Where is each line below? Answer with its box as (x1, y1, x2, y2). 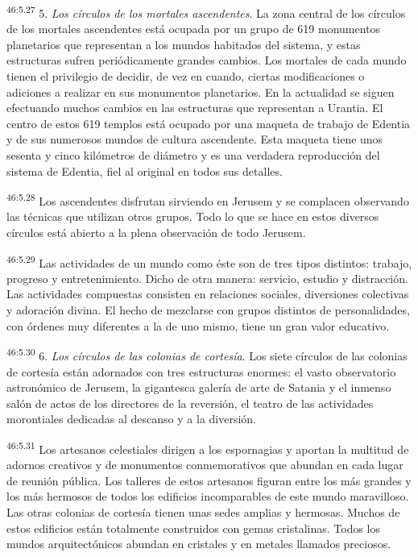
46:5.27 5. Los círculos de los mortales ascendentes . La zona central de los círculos (6, 2, 406, 21)
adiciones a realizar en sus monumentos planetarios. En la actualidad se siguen (6, 83, 395, 100)
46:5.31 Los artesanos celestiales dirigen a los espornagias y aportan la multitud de (6, 438, 409, 457)
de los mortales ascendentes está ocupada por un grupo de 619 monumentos (6, 20, 381, 37)
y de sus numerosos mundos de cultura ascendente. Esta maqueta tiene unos (6, 131, 383, 148)
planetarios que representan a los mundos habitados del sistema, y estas (6, 35, 361, 52)
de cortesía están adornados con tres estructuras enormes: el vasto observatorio (6, 363, 396, 380)
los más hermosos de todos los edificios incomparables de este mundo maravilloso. (6, 488, 409, 505)
